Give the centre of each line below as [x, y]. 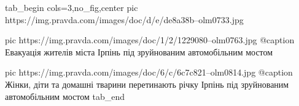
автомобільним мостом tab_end [65, 96]
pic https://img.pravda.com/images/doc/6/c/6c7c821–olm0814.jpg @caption [149, 72]
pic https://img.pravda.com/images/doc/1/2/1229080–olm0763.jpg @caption [150, 40]
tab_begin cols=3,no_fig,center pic [72, 7]
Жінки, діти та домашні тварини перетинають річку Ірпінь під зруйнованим [147, 84]
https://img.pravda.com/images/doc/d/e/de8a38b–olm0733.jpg [124, 19]
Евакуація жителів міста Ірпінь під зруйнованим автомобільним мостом [139, 51]
